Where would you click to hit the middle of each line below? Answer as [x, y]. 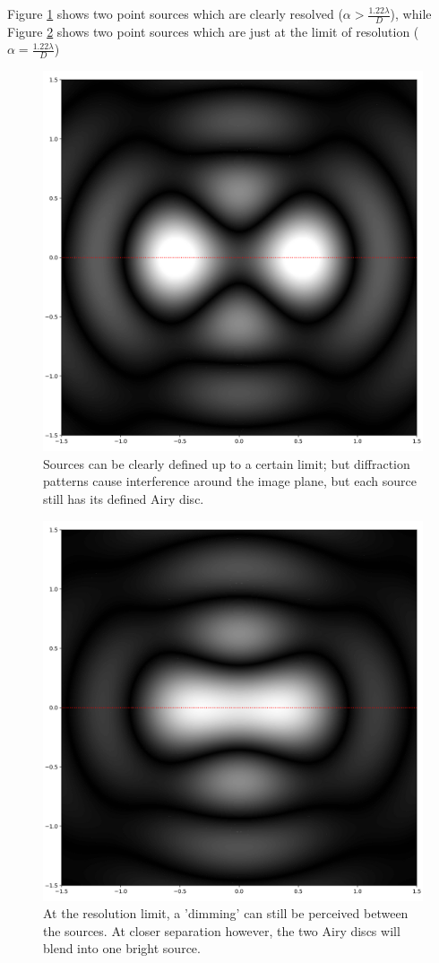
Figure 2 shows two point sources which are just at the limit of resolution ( [213, 31]
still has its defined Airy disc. [124, 499]
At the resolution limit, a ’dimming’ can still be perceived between [226, 913]
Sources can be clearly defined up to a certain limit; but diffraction [227, 463]
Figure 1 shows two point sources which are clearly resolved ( [175, 13]
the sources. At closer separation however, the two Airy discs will [222, 930]
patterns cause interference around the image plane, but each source [230, 481]
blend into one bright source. [122, 948]
